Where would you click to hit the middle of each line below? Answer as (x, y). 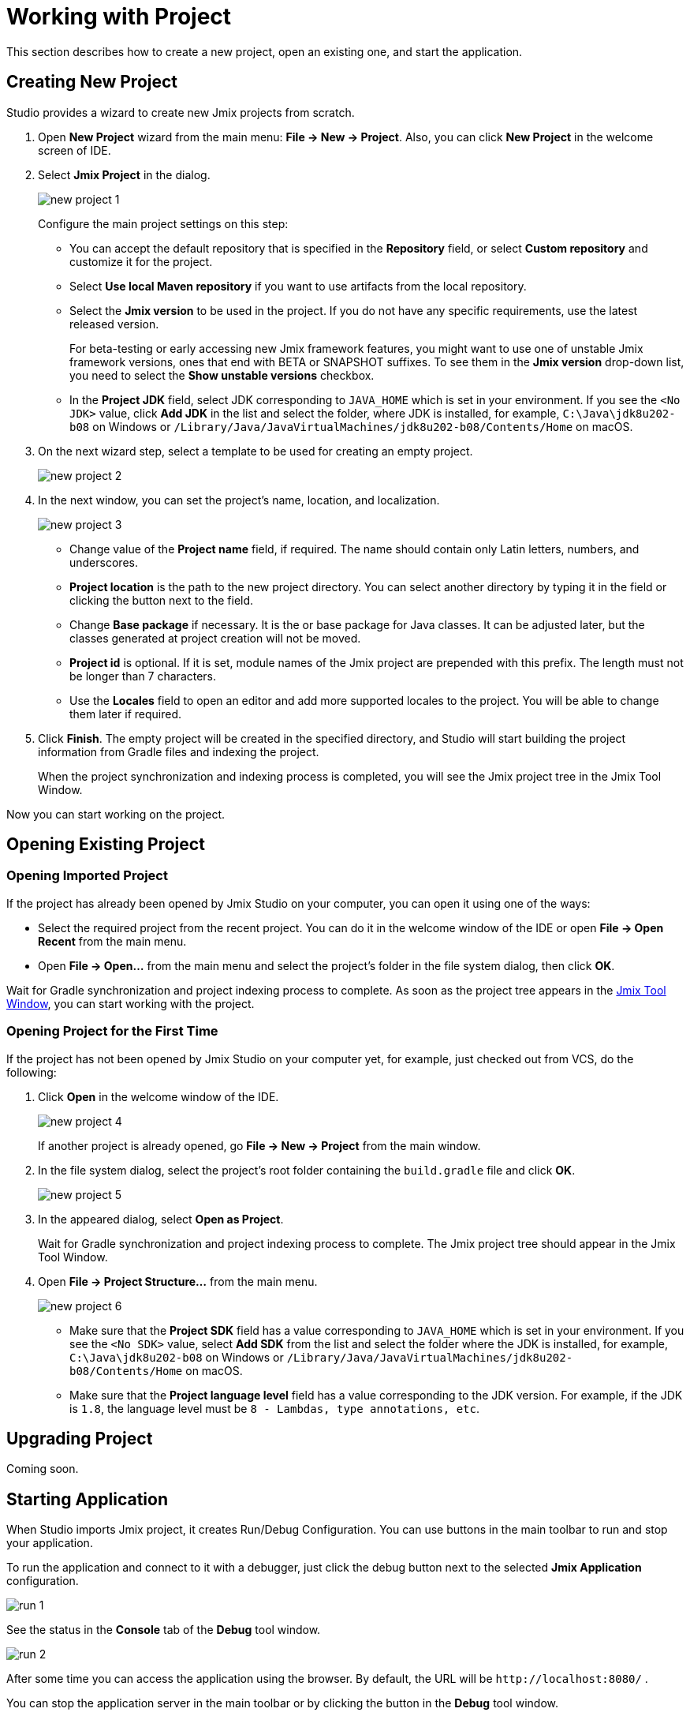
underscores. (104, 562)
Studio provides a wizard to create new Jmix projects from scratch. (181, 112)
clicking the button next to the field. (162, 600)
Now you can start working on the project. (116, 814)
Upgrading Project (80, 1438)
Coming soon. (43, 1469)
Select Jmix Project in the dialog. (124, 174)
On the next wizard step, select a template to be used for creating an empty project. (255, 451)
